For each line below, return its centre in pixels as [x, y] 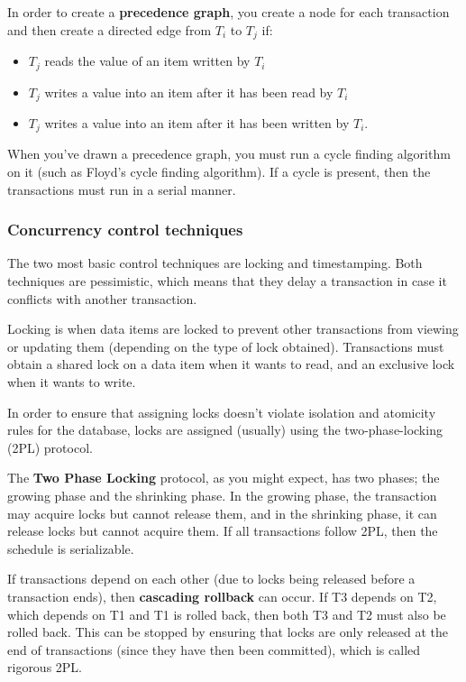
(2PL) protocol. [50, 447]
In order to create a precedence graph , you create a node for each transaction [228, 12]
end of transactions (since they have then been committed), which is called [214, 649]
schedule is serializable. [71, 548]
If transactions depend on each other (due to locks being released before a [211, 579]
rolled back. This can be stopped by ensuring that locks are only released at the [228, 632]
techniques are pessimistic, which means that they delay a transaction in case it [227, 281]
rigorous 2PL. [45, 667]
